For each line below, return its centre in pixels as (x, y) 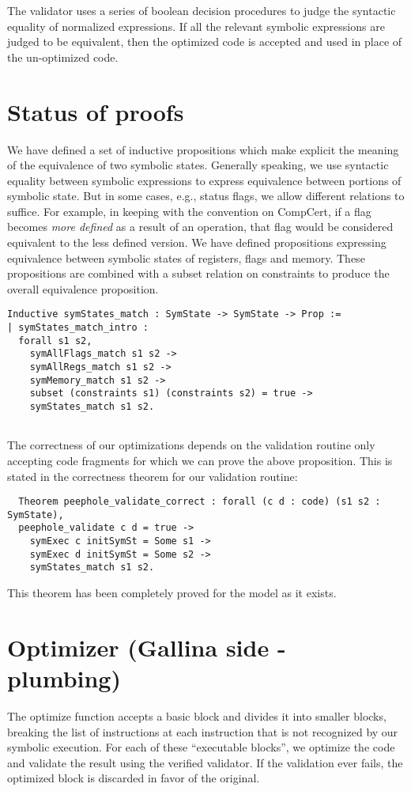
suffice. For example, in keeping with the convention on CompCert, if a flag (189, 211)
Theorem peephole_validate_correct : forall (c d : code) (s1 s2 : (200, 502)
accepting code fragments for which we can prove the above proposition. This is (200, 460)
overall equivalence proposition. (83, 288)
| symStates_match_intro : (78, 328)
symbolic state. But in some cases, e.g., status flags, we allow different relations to (206, 196)
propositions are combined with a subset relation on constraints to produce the (198, 273)
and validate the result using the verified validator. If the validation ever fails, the (205, 762)
